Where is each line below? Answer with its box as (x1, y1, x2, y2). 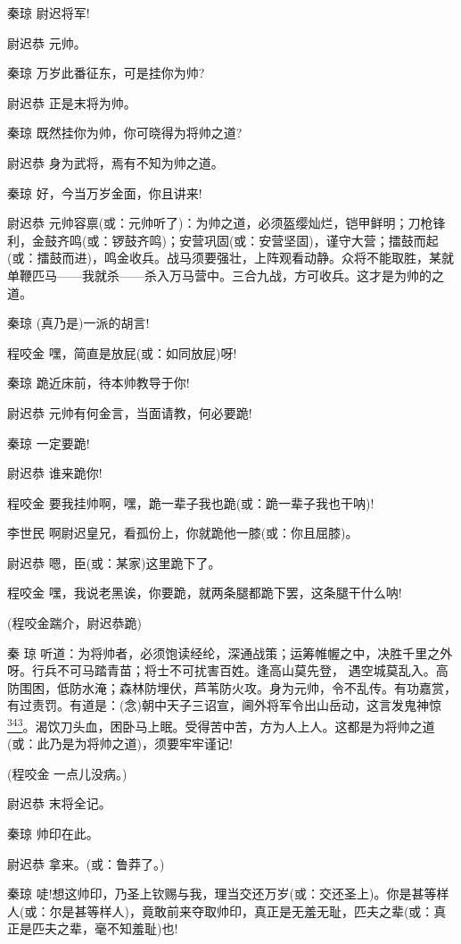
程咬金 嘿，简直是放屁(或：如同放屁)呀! (7, 343, 237, 362)
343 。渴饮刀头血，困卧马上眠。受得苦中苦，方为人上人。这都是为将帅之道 (7, 714, 435, 735)
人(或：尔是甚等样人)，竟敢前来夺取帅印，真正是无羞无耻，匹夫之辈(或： (7, 901, 434, 920)
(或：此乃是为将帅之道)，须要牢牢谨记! (7, 734, 233, 753)
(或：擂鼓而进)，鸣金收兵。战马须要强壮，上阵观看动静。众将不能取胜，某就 (7, 248, 454, 267)
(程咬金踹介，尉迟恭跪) (7, 614, 142, 632)
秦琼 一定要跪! (7, 433, 90, 452)
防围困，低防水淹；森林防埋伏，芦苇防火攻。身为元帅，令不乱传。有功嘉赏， (7, 678, 457, 697)
